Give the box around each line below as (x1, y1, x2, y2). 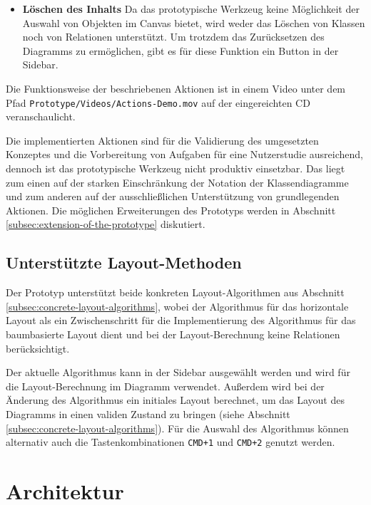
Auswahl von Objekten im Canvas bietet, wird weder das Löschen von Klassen (22, 15, 365, 30)
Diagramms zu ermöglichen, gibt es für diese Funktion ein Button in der (22, 43, 339, 58)
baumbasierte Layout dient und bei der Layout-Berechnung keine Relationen (6, 326, 340, 341)
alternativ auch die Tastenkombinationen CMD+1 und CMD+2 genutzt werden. (6, 434, 335, 449)
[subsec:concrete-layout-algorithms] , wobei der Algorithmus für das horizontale (6, 298, 349, 313)
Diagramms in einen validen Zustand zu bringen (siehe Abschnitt (6, 406, 290, 421)
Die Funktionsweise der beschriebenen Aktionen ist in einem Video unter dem (6, 80, 346, 95)
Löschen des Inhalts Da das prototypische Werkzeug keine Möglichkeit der (22, 1, 360, 16)
